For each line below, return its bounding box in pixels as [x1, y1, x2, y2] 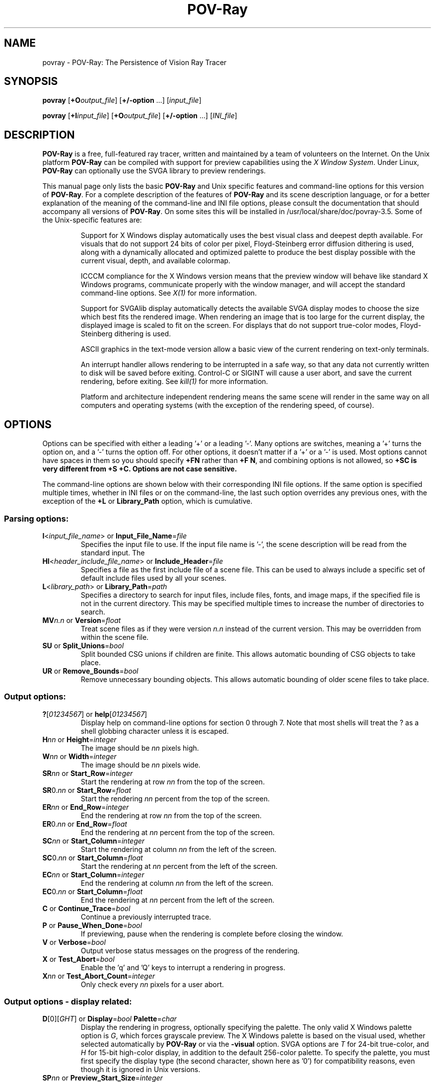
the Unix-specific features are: [42, 216, 142, 225]
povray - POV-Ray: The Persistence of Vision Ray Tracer [42, 58, 227, 67]
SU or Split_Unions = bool [42, 641, 124, 650]
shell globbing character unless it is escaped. [80, 726, 229, 735]
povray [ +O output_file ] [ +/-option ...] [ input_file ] [42, 96, 202, 105]
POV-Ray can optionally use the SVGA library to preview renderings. [42, 166, 266, 175]
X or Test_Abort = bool [42, 954, 115, 963]
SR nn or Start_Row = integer [42, 769, 133, 777]
